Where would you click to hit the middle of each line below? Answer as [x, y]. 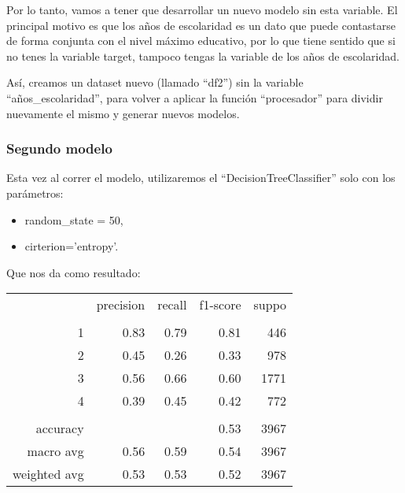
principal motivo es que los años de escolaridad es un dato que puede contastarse [201, 25]
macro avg [55, 451]
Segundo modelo [59, 148]
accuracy [60, 428]
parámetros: [35, 193]
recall [172, 305]
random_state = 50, [74, 219]
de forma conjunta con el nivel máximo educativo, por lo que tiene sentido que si [201, 41]
